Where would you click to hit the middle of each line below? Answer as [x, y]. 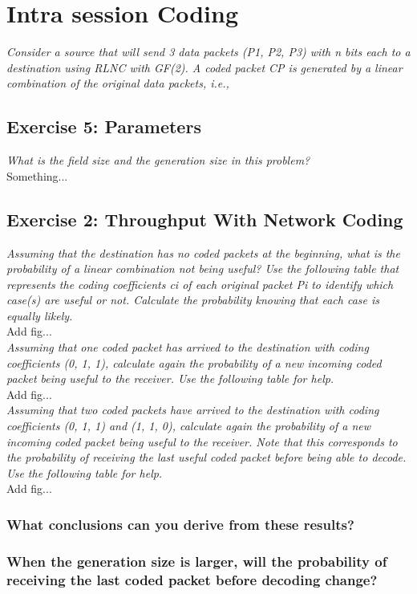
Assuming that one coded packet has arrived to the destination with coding [188, 347]
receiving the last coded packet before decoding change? [192, 579]
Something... [37, 175]
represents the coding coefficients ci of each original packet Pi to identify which [200, 284]
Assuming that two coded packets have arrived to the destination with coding [193, 410]
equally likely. [40, 315]
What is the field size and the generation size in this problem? [158, 160]
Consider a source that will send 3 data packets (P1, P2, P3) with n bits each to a [208, 52]
